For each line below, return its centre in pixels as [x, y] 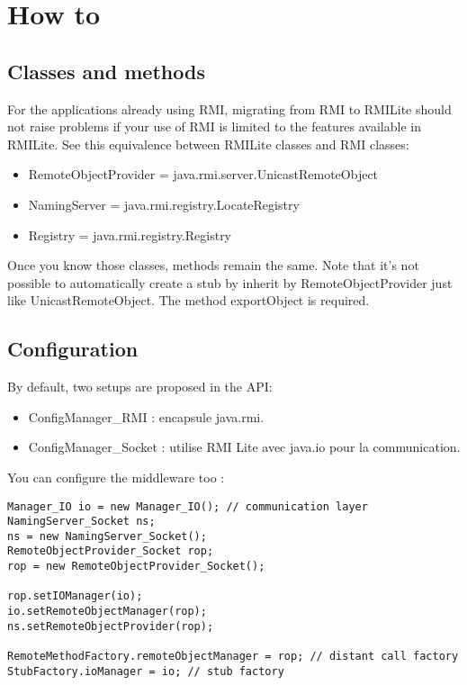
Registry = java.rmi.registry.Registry [130, 234]
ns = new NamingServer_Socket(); [107, 536]
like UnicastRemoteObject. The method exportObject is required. [189, 300]
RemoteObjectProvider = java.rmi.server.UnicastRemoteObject [203, 174]
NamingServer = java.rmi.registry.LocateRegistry [164, 204]
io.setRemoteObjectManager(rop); [107, 612]
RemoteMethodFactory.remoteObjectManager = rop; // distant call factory [233, 657]
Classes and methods [106, 71]
